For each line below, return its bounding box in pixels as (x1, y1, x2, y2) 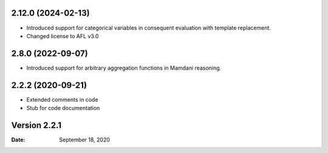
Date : (11, 136, 26, 143)
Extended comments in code (26, 96, 98, 103)
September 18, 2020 (59, 136, 111, 143)
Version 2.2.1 (11, 120, 62, 130)
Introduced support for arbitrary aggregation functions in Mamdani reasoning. (26, 64, 222, 71)
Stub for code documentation (26, 105, 100, 112)
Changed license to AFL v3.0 (26, 32, 99, 39)
